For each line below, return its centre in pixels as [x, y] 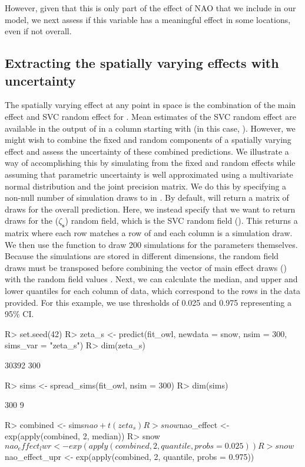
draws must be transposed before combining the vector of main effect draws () [146, 267]
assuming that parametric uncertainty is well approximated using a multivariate [149, 174]
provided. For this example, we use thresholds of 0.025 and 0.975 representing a [148, 302]
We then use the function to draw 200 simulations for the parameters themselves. [151, 244]
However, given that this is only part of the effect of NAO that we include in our [150, 8]
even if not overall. [38, 31]
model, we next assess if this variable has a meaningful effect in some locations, [148, 19]
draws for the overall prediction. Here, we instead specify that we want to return [150, 209]
